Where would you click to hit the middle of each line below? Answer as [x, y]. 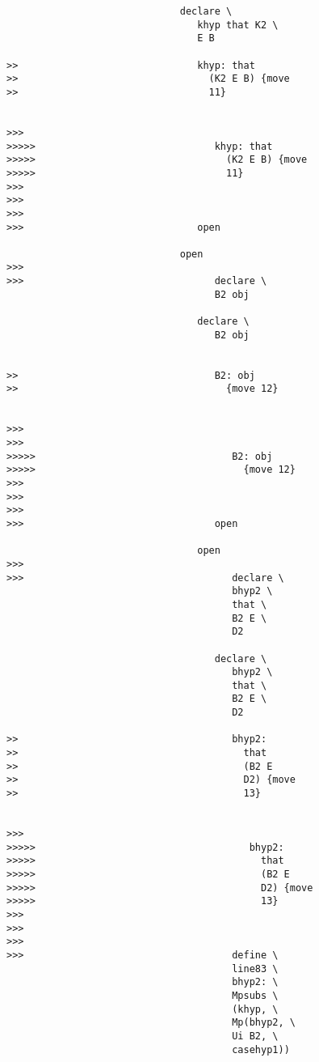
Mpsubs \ [255, 995]
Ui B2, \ [255, 1036]
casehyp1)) [261, 1049]
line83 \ [255, 969]
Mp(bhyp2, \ [264, 1023]
